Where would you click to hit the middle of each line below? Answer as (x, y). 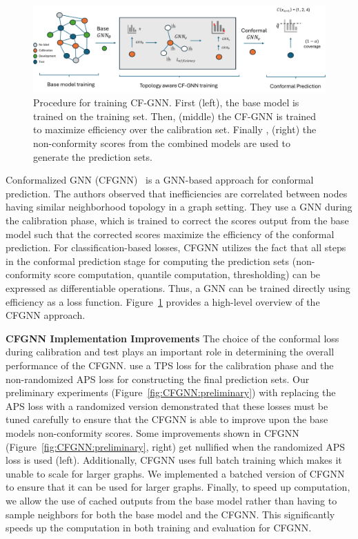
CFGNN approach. (46, 315)
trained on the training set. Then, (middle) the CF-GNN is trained (175, 116)
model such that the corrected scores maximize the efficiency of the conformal (170, 234)
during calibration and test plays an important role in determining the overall (170, 352)
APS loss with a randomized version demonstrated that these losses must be (167, 405)
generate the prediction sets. (93, 156)
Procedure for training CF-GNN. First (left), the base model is (166, 102)
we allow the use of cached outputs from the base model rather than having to (171, 500)
